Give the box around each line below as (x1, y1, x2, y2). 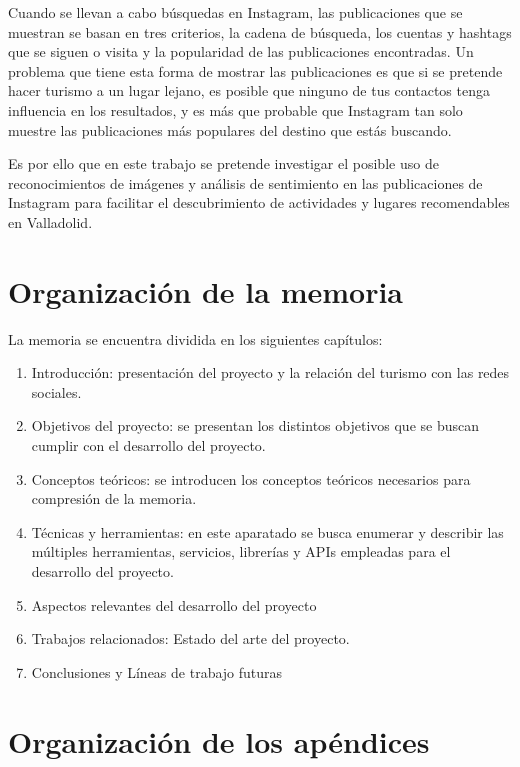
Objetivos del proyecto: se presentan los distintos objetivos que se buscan (31, 415, 479, 436)
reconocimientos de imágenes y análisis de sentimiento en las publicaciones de (8, 172, 483, 193)
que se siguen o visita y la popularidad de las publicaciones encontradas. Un (8, 41, 474, 62)
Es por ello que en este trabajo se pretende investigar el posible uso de (8, 153, 439, 174)
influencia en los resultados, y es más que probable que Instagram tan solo (8, 99, 463, 120)
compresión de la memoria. (31, 488, 197, 509)
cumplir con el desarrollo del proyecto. (31, 435, 266, 456)
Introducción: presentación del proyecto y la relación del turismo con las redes (31, 362, 510, 383)
